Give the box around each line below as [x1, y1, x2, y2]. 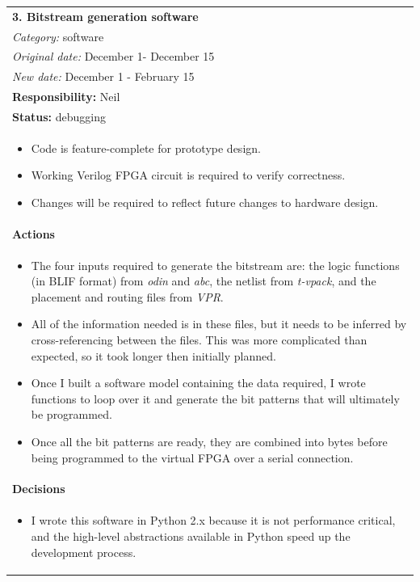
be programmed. [31, 406, 112, 423]
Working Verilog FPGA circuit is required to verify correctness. [31, 167, 346, 183]
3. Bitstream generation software [12, 7, 199, 24]
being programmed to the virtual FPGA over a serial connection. [31, 449, 354, 466]
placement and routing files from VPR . [31, 288, 224, 305]
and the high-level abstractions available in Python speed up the [31, 527, 351, 544]
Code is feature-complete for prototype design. [31, 139, 261, 156]
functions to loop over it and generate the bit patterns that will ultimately [31, 390, 400, 407]
